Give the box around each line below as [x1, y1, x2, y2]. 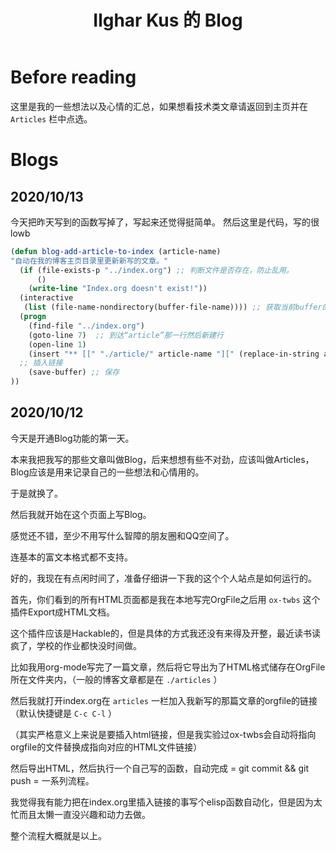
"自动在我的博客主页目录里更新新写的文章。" [10, 256, 169, 266]
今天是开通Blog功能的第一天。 [10, 432, 135, 444]
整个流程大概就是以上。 [10, 829, 107, 841]
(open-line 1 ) [28, 339, 87, 350]
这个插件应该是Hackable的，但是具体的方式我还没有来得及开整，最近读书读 [10, 627, 321, 639]
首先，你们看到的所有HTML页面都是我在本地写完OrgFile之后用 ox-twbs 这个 [10, 593, 321, 605]
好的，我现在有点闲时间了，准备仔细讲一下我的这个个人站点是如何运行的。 [10, 572, 317, 584]
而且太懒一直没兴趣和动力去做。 [18, 808, 151, 820]
